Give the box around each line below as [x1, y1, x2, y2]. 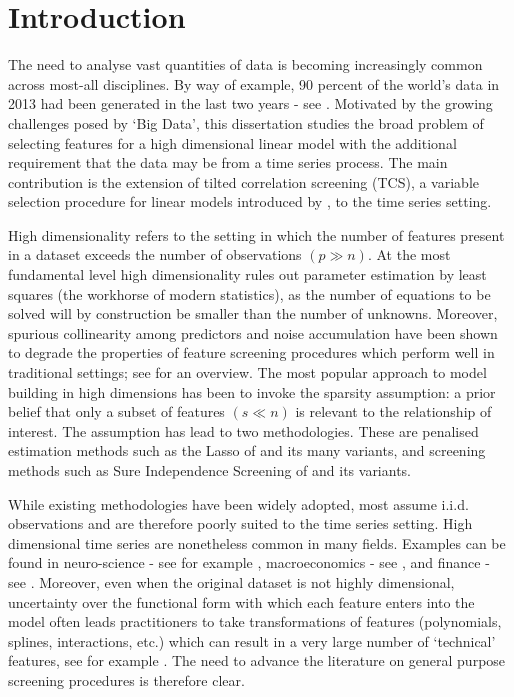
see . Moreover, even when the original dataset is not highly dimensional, [8, 571, 455, 592]
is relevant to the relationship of [295, 401, 492, 422]
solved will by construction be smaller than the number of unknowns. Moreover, [8, 303, 498, 324]
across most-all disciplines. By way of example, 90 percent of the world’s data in [8, 73, 500, 94]
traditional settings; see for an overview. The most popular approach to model [8, 362, 487, 383]
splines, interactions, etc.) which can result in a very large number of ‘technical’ [8, 630, 496, 651]
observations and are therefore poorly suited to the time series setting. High [8, 513, 473, 534]
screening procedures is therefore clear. [8, 669, 245, 690]
